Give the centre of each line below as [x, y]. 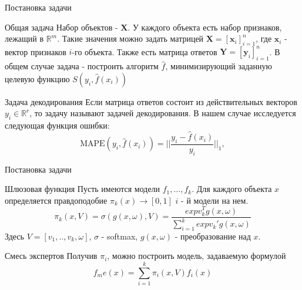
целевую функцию [37, 78]
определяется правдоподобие [56, 200]
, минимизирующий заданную [219, 66]
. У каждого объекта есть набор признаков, [205, 27]
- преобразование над [213, 236]
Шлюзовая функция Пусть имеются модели [83, 189]
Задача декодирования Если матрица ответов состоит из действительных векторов [151, 101]
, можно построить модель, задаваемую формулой [197, 256]
